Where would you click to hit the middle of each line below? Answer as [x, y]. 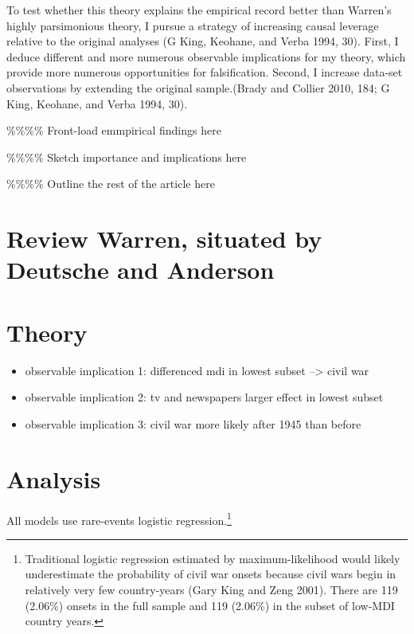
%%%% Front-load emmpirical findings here [114, 130]
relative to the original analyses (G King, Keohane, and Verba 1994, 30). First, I [203, 41]
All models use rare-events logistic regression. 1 [119, 519]
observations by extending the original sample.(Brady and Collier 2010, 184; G [198, 87]
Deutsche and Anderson [141, 270]
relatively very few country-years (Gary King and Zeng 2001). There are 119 [211, 589]
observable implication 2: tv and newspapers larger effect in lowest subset [204, 397]
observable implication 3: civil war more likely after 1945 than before [193, 423]
